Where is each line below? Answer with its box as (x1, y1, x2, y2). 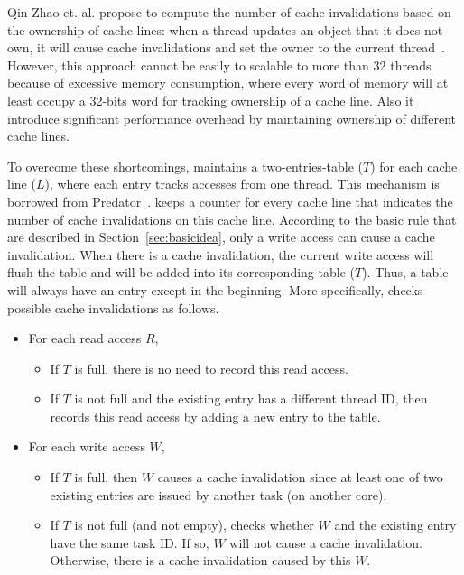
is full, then (74, 468, 138, 487)
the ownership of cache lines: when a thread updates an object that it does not (7, 20, 443, 39)
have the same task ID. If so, (50, 533, 209, 552)
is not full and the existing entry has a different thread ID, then (74, 389, 428, 408)
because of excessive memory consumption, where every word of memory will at (7, 73, 449, 92)
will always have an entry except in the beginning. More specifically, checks (7, 280, 423, 299)
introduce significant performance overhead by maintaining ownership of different (7, 108, 457, 127)
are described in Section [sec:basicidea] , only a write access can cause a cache (7, 227, 435, 246)
